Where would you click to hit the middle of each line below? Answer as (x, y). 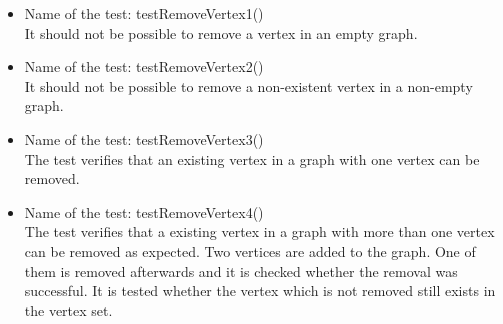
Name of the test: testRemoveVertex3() (144, 138)
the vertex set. (68, 309)
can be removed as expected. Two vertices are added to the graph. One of (250, 250)
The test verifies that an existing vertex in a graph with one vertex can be (252, 158)
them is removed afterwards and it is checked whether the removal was (241, 270)
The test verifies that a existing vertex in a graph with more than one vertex (259, 231)
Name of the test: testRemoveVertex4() (144, 211)
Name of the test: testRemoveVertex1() (144, 13)
